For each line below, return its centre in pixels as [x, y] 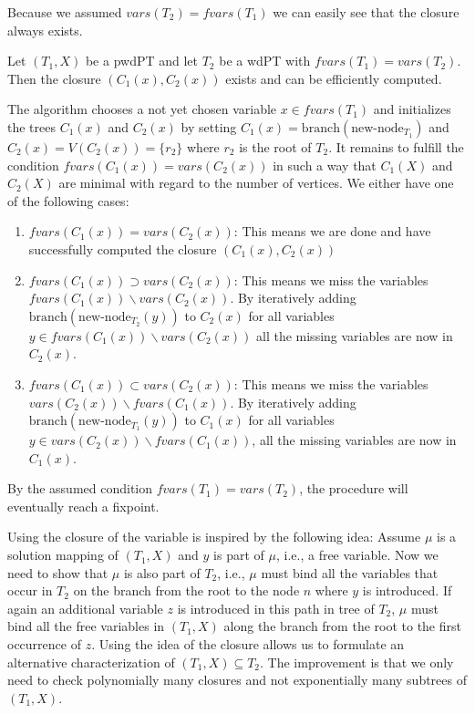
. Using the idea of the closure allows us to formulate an [248, 644]
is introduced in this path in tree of [276, 608]
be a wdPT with [265, 61]
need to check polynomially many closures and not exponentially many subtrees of [237, 680]
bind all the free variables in [86, 626]
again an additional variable [85, 608]
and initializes [412, 109]
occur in [30, 590]
